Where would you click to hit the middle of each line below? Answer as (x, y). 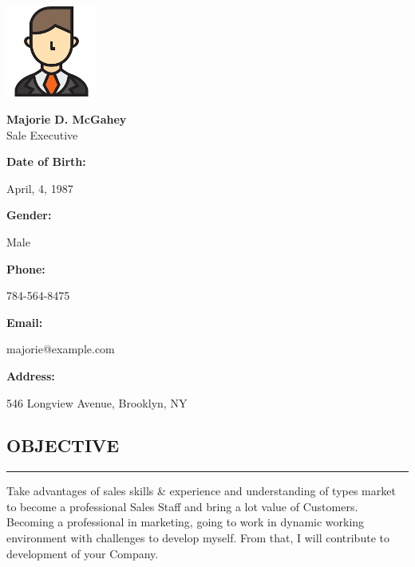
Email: (25, 322)
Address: (31, 375)
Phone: (26, 268)
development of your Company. (83, 553)
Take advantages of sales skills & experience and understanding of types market (201, 491)
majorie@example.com (61, 349)
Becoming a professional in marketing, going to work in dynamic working (186, 522)
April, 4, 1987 (40, 188)
